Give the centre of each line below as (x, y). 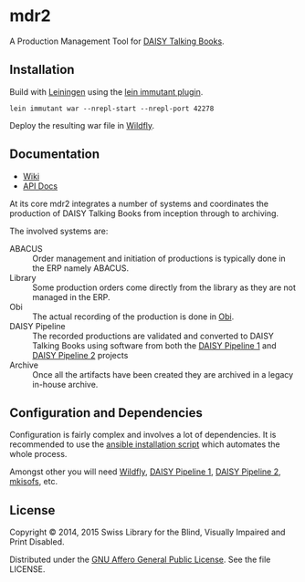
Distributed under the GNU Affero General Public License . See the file (140, 560)
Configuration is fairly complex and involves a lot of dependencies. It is (143, 435)
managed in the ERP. (72, 296)
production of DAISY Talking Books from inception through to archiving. (144, 213)
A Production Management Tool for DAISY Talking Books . (117, 41)
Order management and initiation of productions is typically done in (159, 258)
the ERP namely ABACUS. (81, 268)
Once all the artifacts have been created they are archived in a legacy (163, 374)
